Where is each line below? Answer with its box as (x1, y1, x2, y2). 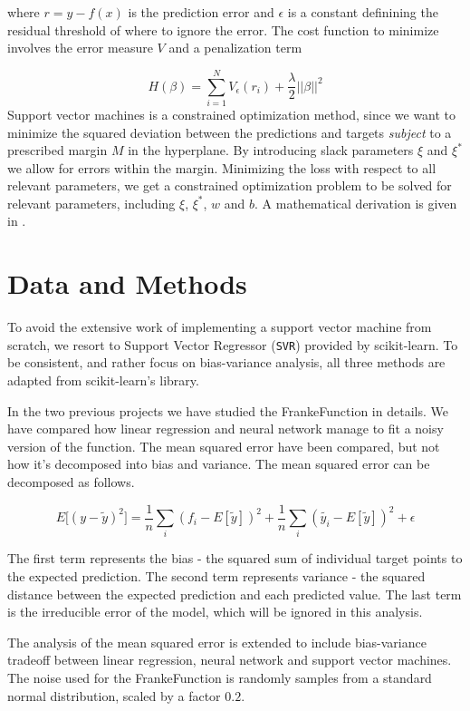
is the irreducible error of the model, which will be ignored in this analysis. (7, 602, 423, 621)
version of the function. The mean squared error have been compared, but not (7, 436, 440, 455)
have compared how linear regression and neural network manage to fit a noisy (7, 419, 444, 438)
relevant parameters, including (7, 193, 176, 212)
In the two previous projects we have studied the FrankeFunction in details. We (7, 401, 448, 420)
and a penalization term (168, 38, 302, 57)
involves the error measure (7, 38, 153, 57)
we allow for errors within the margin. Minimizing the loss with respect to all (7, 158, 436, 177)
